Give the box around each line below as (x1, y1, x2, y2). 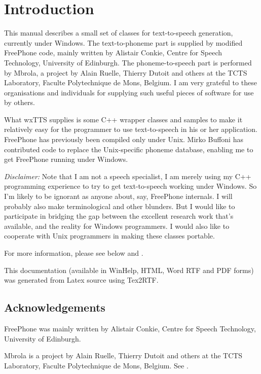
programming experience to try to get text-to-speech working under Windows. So (4, 181, 257, 191)
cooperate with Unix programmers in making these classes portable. (4, 230, 215, 241)
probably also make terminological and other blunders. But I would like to (4, 200, 235, 211)
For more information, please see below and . (4, 248, 143, 258)
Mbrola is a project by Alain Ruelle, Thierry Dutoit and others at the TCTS (4, 350, 243, 361)
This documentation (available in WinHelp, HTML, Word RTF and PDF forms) (4, 264, 254, 275)
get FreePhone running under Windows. (4, 154, 128, 164)
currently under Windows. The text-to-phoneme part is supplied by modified (4, 37, 243, 48)
